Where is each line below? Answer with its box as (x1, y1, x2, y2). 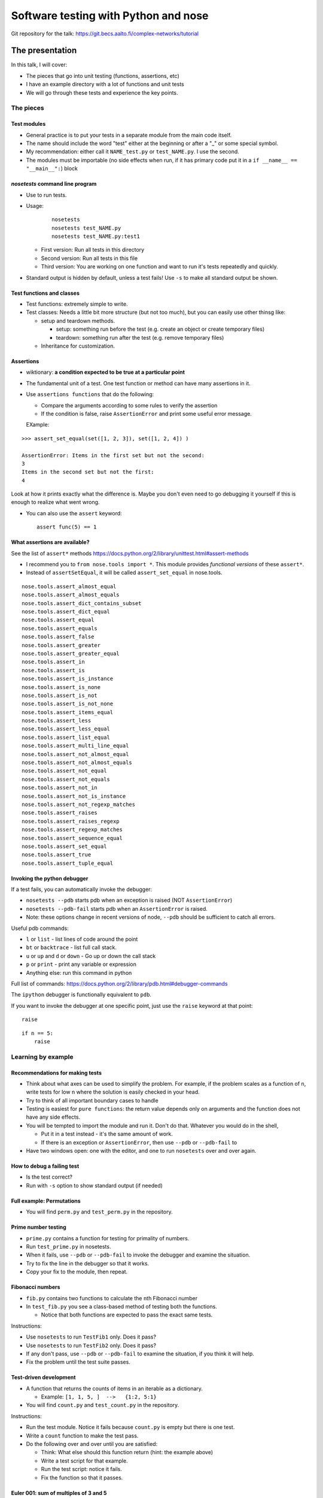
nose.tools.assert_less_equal (22, 726, 111, 732)
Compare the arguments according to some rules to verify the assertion (41, 401, 218, 409)
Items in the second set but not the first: (22, 469, 155, 476)
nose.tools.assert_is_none (22, 684, 101, 690)
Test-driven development (11, 1374, 76, 1381)
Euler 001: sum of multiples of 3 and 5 (11, 1489, 107, 1496)
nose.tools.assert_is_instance (22, 675, 114, 682)
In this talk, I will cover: (11, 61, 68, 68)
